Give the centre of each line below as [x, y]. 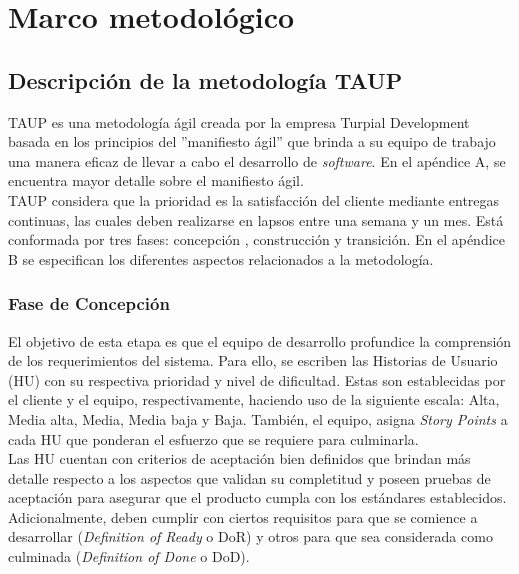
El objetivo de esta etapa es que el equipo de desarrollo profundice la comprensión [260, 340]
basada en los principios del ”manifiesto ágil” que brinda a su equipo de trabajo [252, 141]
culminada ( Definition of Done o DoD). [129, 556]
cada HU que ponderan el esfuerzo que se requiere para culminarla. [213, 438]
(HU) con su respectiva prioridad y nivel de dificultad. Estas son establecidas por [257, 379]
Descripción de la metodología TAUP [205, 79]
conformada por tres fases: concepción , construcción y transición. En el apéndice [256, 239]
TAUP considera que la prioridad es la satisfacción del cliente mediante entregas [254, 199]
